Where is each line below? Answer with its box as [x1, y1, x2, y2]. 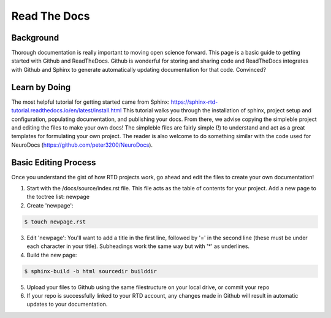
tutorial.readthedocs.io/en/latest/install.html [11, 107, 122, 114]
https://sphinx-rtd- [170, 98, 218, 106]
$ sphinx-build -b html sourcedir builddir [24, 268, 158, 274]
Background [11, 33, 59, 43]
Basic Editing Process [11, 157, 96, 168]
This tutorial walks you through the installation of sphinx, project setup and [123, 107, 312, 114]
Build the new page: [26, 251, 77, 258]
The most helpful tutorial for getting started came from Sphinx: [11, 98, 170, 106]
